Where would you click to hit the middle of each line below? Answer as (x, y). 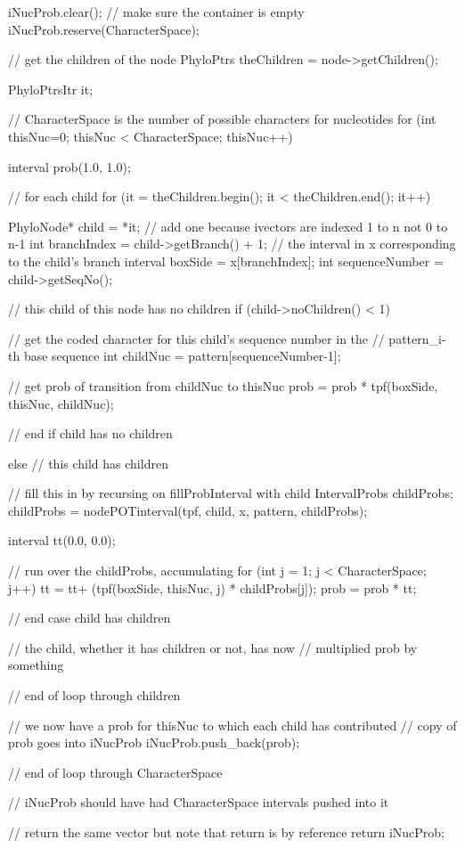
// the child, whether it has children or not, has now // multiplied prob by (213, 647)
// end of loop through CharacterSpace (115, 772)
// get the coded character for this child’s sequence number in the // (196, 338)
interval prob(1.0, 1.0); (69, 166)
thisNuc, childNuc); (61, 403)
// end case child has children (90, 618)
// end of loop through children (94, 695)
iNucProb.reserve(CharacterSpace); (104, 29)
